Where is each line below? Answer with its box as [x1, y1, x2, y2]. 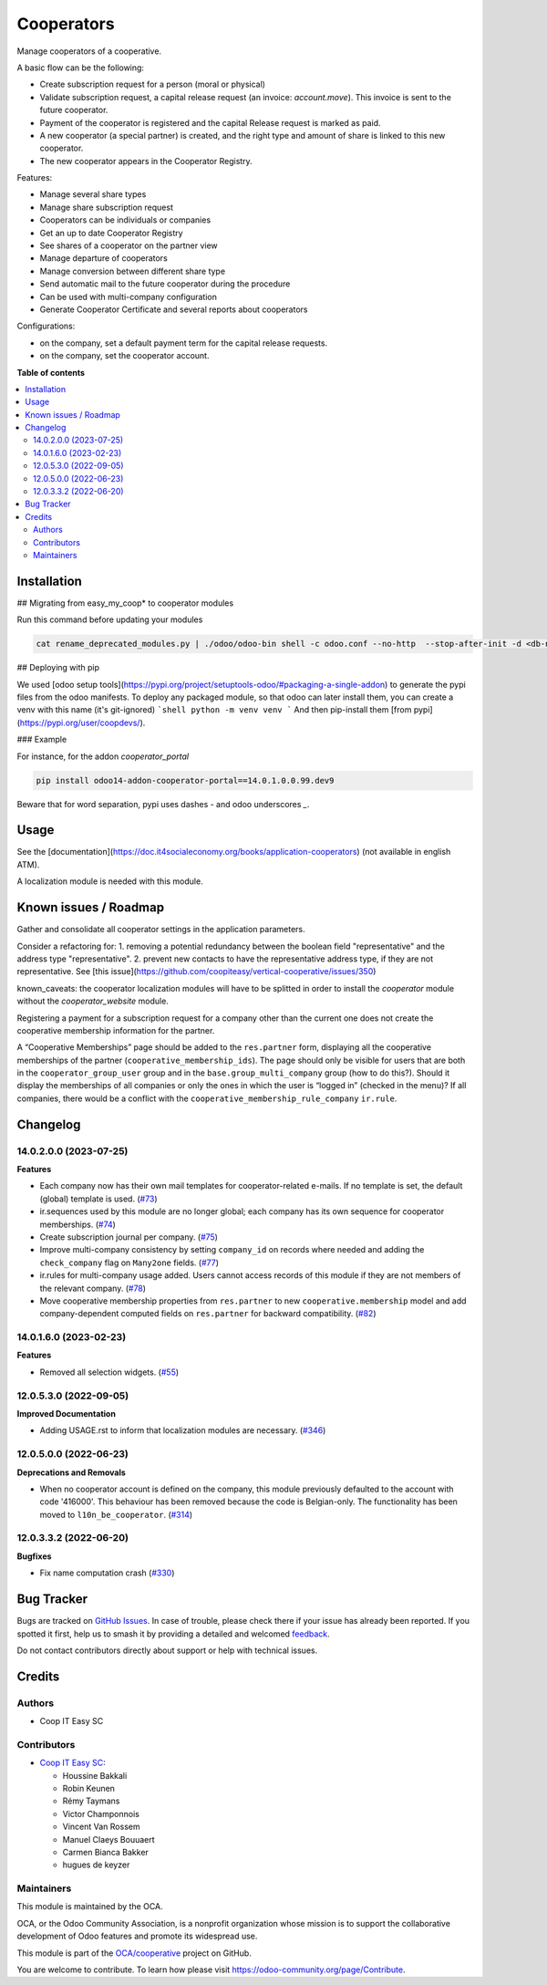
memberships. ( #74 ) [39, 1219, 116, 1230]
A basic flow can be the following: [16, 62, 145, 73]
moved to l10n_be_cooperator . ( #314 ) [39, 1509, 193, 1520]
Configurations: [16, 320, 76, 332]
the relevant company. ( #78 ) [39, 1283, 146, 1294]
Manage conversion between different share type [39, 265, 226, 276]
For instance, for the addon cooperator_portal [16, 751, 190, 762]
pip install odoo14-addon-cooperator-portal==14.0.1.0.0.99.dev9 [36, 775, 335, 785]
